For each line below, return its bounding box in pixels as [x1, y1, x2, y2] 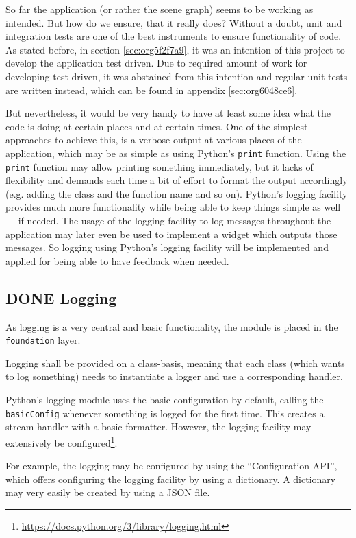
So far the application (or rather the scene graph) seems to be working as [5, 2, 314, 16]
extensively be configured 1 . [5, 433, 118, 449]
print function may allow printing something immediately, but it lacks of [5, 159, 314, 174]
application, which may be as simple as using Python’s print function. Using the [5, 145, 346, 160]
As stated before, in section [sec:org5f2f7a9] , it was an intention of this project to [5, 42, 345, 56]
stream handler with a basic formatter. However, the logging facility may [5, 419, 311, 434]
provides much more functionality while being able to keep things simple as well [5, 200, 341, 214]
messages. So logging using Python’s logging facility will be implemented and [5, 240, 329, 255]
